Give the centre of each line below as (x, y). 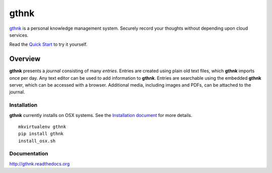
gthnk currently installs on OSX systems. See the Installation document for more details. (101, 115)
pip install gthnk (41, 134)
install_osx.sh (37, 141)
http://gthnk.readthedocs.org (40, 163)
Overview (25, 59)
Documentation (29, 154)
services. (19, 35)
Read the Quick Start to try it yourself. (48, 44)
